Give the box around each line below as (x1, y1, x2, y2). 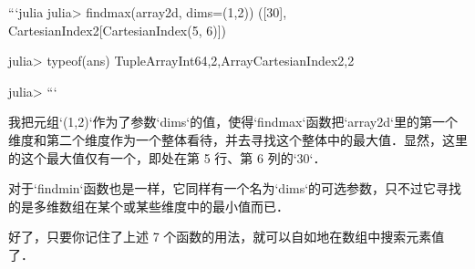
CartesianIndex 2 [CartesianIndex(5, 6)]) (8, 20, 227, 39)
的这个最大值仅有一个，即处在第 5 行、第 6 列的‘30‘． (8, 148, 326, 167)
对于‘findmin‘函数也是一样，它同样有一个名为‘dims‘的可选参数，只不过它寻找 (8, 179, 462, 198)
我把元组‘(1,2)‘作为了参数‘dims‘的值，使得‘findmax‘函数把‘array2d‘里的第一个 (8, 112, 458, 131)
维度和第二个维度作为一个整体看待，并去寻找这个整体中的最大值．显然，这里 (8, 129, 468, 149)
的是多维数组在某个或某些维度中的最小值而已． (8, 196, 289, 215)
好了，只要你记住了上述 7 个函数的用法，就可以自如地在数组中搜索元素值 (8, 227, 445, 246)
